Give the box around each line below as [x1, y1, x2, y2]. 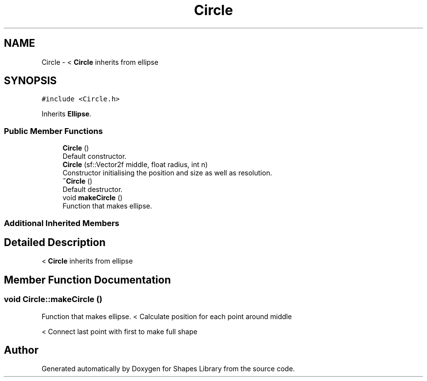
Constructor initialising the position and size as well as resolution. [62, 169, 272, 177]
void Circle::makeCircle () [4, 294, 102, 305]
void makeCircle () [62, 193, 123, 202]
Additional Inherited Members [4, 218, 119, 228]
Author [4, 344, 39, 357]
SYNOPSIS [4, 75, 57, 87]
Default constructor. [62, 152, 127, 161]
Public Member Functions [4, 126, 103, 136]
